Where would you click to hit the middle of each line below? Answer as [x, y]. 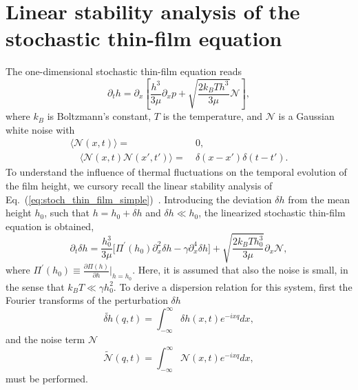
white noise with [40, 129]
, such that [67, 213]
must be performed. [47, 378]
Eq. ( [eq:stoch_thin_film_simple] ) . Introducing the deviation [139, 199]
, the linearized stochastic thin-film [272, 213]
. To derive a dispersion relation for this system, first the [233, 286]
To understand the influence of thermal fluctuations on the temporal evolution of [176, 172]
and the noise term [45, 339]
